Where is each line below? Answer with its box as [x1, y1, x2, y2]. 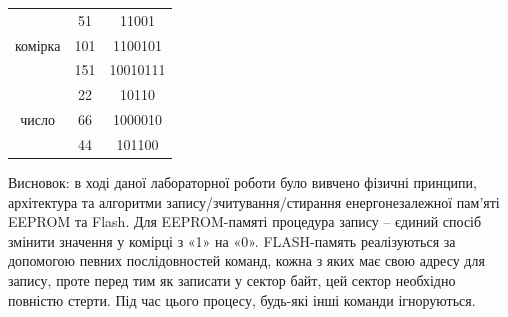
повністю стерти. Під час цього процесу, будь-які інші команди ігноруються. [8, 289, 476, 310]
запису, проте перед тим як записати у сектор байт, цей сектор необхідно [8, 270, 456, 291]
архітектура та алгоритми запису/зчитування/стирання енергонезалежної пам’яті [8, 191, 500, 212]
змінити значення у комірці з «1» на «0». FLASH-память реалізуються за [8, 230, 456, 251]
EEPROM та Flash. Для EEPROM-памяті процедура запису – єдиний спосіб [8, 211, 482, 232]
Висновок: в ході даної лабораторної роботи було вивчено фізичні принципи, [8, 172, 477, 193]
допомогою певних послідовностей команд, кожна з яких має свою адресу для [8, 250, 485, 271]
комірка [15, 34, 61, 55]
